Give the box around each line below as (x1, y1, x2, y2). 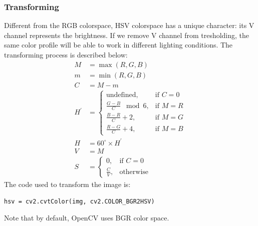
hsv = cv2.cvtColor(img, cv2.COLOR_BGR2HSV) (4, 197, 155, 205)
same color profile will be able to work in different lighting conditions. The (4, 39, 233, 50)
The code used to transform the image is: (4, 178, 131, 189)
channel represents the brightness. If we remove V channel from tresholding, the (4, 29, 249, 40)
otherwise (119, 168, 149, 175)
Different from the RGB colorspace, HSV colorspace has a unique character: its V (4, 20, 254, 30)
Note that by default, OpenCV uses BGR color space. (4, 212, 169, 223)
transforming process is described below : (4, 49, 128, 59)
